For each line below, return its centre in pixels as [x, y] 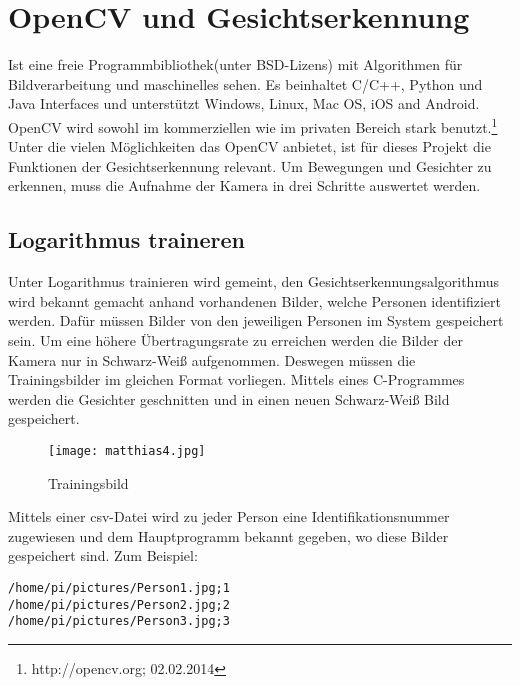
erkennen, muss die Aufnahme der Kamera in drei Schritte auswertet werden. [244, 185]
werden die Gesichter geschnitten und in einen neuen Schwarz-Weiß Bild [229, 398]
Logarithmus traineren [127, 239]
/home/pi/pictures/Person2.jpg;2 [119, 604]
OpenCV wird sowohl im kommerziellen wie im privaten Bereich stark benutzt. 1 [253, 125]
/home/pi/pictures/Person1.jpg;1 [119, 587]
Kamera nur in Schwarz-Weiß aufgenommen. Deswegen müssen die [212, 359]
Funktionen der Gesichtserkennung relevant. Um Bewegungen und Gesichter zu [250, 165]
